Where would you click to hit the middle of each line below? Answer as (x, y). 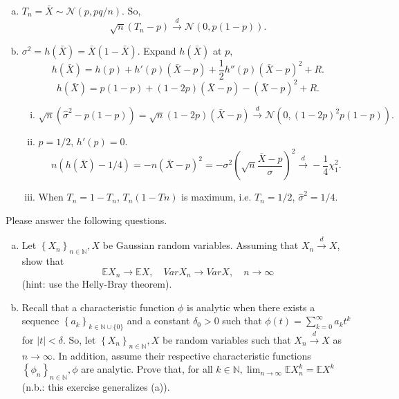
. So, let (79, 339)
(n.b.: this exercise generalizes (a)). (96, 387)
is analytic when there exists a (251, 307)
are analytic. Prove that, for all (147, 369)
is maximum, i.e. (216, 197)
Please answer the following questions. (86, 220)
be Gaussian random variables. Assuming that (201, 245)
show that (43, 261)
